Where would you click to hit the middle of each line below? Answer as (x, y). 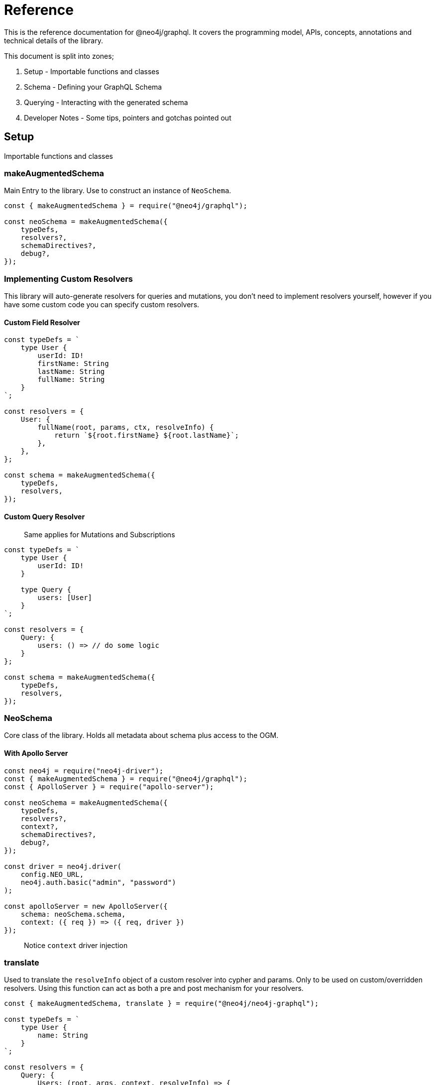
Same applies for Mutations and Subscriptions (100, 534)
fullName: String (71, 380)
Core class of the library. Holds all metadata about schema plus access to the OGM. (141, 735)
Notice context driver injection (76, 945)
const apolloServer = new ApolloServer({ (86, 906)
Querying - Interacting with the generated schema (106, 102)
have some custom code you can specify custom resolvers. (102, 305)
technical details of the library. (54, 40)
